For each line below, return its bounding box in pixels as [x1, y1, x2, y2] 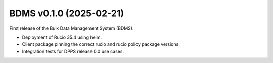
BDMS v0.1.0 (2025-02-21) [9, 8, 124, 19]
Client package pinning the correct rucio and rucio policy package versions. [22, 41, 180, 47]
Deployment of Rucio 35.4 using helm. [22, 34, 102, 40]
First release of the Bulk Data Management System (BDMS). [9, 25, 134, 31]
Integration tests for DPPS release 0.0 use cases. [22, 48, 124, 54]
